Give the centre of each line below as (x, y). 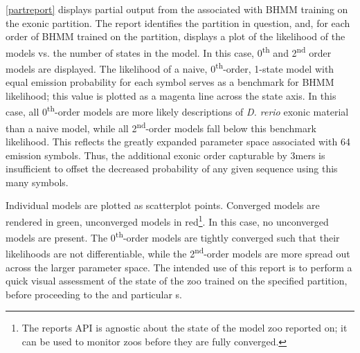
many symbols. (37, 182)
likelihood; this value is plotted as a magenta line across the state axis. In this (171, 95)
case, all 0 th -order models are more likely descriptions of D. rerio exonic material (177, 111)
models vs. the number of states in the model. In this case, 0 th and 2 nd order (169, 51)
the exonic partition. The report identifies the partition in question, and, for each (178, 22)
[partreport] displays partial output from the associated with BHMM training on (177, 9)
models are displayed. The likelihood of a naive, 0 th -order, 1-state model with (170, 67)
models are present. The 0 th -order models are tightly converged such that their (173, 236)
